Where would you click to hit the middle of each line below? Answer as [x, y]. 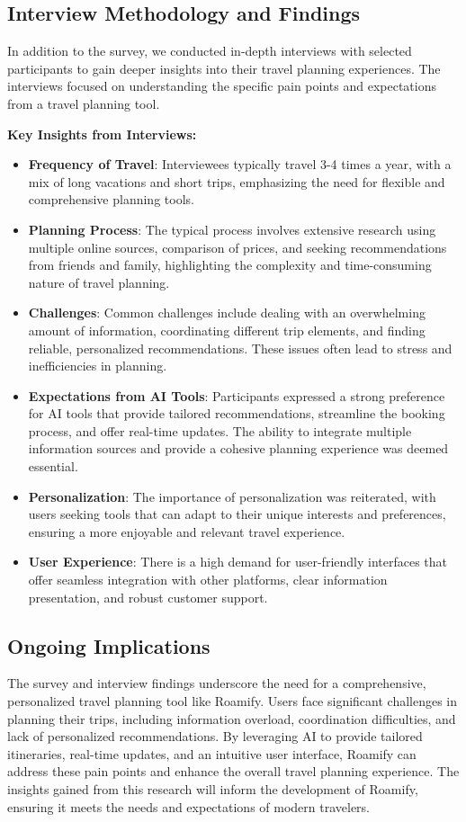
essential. [53, 466]
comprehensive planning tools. [111, 199]
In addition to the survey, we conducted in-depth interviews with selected [210, 51]
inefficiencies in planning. [98, 366]
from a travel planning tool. [84, 103]
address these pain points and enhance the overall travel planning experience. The [233, 771]
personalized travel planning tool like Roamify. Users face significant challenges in [233, 701]
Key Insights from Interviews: [102, 134]
